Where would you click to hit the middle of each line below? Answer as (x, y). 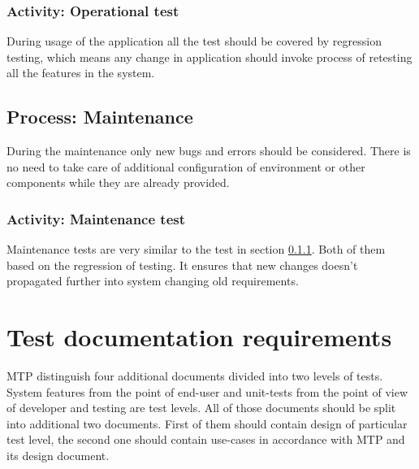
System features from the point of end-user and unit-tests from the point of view (207, 391)
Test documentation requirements (199, 337)
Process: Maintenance (100, 117)
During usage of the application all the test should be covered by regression (194, 41)
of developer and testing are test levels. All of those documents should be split (201, 408)
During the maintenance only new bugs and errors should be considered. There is (209, 151)
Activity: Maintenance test (96, 218)
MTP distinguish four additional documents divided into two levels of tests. (195, 376)
